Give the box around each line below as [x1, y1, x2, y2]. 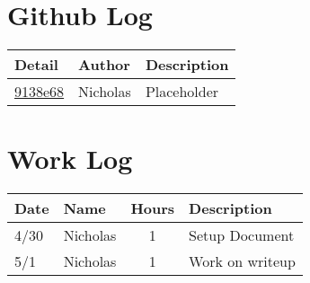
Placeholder [145, 81, 219, 102]
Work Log [7, 140, 133, 177]
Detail [14, 54, 58, 75]
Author [78, 54, 130, 75]
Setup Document [189, 225, 295, 246]
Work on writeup [189, 251, 296, 272]
